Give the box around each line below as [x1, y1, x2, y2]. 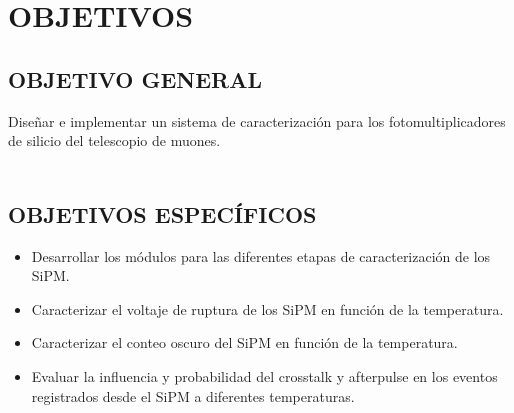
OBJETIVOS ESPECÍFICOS [8, 198, 317, 229]
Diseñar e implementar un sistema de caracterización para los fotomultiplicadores [8, 110, 506, 131]
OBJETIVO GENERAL [8, 63, 262, 94]
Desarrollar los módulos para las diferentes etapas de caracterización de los [31, 245, 491, 266]
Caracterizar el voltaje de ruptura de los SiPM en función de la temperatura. [31, 298, 504, 319]
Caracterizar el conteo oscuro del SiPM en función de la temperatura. [31, 332, 458, 353]
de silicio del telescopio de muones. [8, 130, 221, 151]
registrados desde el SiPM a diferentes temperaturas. [31, 385, 355, 406]
